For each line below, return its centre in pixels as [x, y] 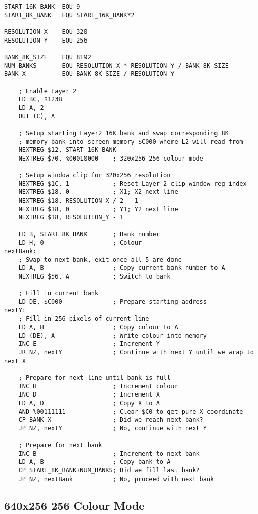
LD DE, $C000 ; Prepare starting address [113, 302]
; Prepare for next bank [60, 445]
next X [15, 361]
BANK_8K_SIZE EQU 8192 [48, 57]
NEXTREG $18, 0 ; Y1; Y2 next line [98, 209]
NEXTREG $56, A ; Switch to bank [95, 276]
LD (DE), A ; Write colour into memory [113, 335]
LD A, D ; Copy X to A [89, 403]
